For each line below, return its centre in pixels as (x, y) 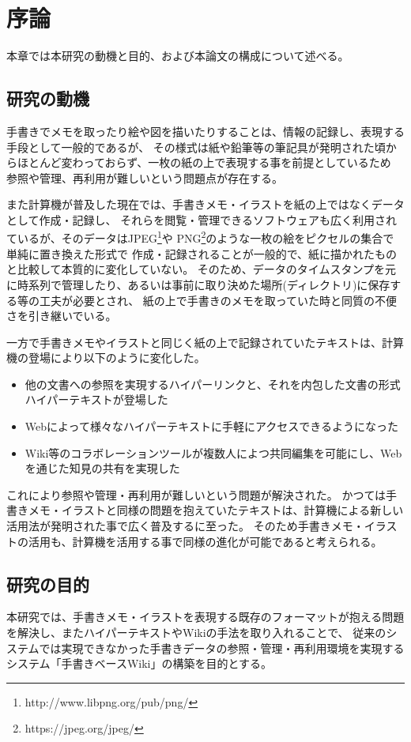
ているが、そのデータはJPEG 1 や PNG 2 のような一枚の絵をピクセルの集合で (200, 237)
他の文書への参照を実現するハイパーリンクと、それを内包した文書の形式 (213, 384)
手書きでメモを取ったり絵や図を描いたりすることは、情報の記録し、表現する (205, 131)
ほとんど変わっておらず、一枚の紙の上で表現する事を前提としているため (204, 162)
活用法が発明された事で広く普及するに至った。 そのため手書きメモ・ (185, 526)
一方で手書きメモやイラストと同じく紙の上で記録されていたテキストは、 (194, 342)
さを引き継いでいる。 (62, 316)
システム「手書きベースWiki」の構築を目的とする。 (140, 663)
